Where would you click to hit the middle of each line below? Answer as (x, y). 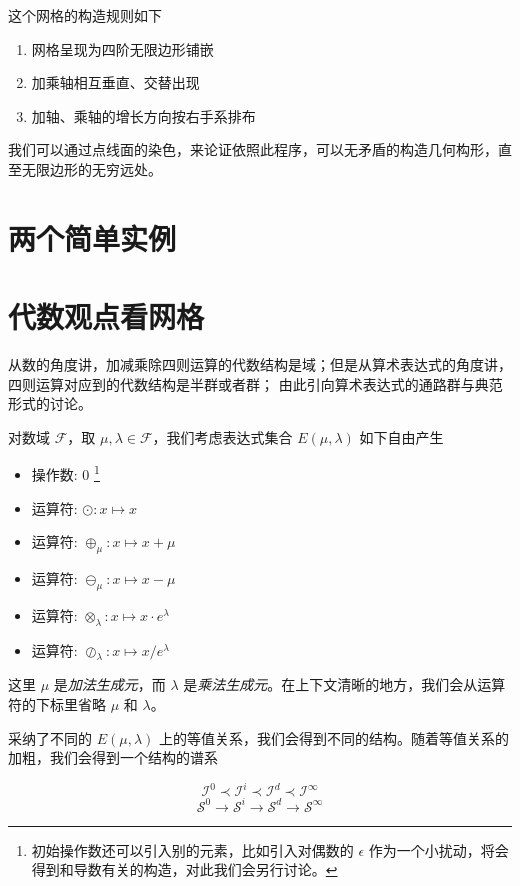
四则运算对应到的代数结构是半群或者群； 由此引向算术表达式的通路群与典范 (255, 383)
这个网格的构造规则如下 (85, 15)
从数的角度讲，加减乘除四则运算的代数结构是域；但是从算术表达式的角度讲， (260, 364)
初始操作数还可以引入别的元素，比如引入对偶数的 (192, 849)
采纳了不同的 (50, 737)
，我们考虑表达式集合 (222, 436)
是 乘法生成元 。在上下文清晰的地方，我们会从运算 (344, 684)
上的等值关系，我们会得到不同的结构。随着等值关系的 (334, 737)
